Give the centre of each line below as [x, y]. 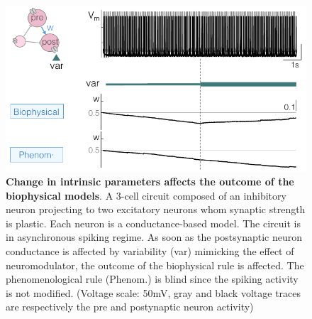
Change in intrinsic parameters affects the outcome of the [150, 181]
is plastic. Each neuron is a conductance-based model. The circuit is [153, 223]
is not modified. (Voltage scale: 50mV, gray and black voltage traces [154, 292]
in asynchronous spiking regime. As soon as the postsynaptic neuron [154, 237]
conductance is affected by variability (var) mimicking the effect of [150, 250]
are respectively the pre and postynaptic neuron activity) [130, 307]
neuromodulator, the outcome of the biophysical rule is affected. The [155, 265]
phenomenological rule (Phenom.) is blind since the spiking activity [152, 279]
